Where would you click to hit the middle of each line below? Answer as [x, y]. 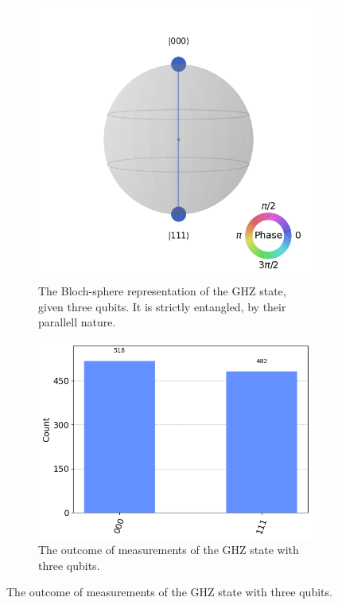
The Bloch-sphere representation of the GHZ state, [162, 290]
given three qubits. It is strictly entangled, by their [162, 306]
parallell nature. [77, 322]
